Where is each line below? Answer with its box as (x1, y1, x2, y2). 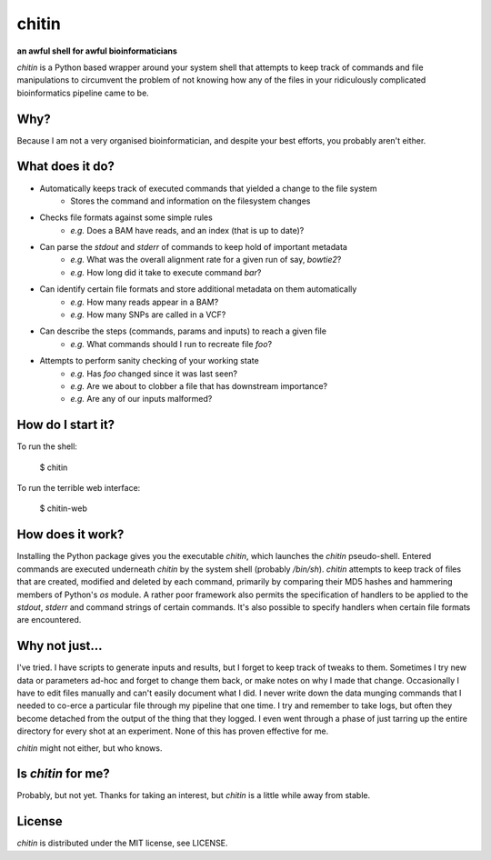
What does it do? (16, 159, 115, 175)
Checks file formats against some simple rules (39, 212, 213, 223)
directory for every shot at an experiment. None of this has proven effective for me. (16, 725, 329, 736)
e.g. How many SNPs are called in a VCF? (70, 309, 226, 320)
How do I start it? (16, 417, 115, 433)
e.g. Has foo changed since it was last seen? (70, 368, 238, 379)
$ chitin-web (39, 503, 88, 514)
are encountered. (16, 615, 82, 625)
